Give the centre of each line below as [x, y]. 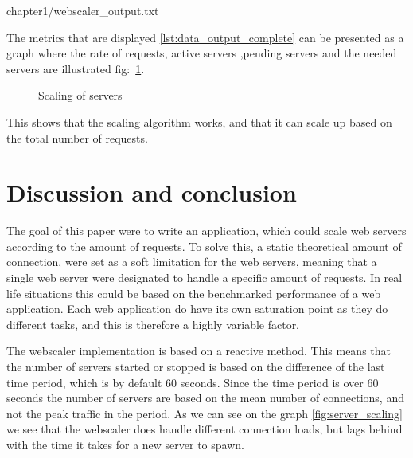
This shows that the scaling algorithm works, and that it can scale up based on [199, 121]
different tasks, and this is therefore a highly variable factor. [153, 324]
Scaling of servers [80, 95]
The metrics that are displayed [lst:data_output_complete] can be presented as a [205, 37]
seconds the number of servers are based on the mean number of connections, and [205, 398]
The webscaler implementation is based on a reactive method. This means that [199, 351]
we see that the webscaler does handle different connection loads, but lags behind [205, 429]
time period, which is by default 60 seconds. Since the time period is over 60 [193, 382]
